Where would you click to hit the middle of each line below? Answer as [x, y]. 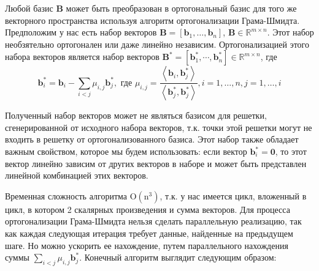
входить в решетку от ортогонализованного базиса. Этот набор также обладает [152, 139]
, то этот [291, 151]
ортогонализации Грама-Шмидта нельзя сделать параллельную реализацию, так [153, 221]
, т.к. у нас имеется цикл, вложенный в [233, 195]
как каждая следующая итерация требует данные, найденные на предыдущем [149, 233]
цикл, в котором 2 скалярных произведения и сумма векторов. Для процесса [148, 209]
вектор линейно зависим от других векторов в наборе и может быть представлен [156, 163]
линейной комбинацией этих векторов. [77, 175]
